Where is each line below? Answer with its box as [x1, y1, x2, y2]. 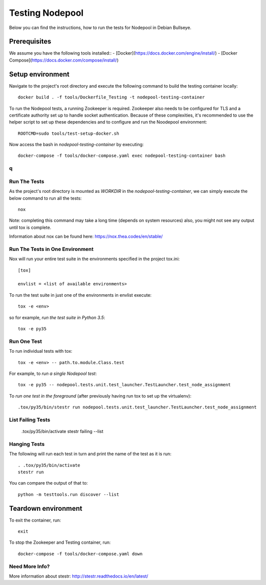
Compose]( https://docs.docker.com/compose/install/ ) [9, 57, 119, 63]
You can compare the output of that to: [9, 480, 88, 486]
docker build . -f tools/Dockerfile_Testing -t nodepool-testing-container [18, 94, 205, 100]
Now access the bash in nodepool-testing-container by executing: [9, 142, 144, 148]
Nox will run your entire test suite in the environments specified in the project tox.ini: [9, 256, 180, 262]
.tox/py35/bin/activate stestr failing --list [21, 429, 103, 434]
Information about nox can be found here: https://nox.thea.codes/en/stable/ [9, 234, 163, 240]
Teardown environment [9, 504, 82, 513]
